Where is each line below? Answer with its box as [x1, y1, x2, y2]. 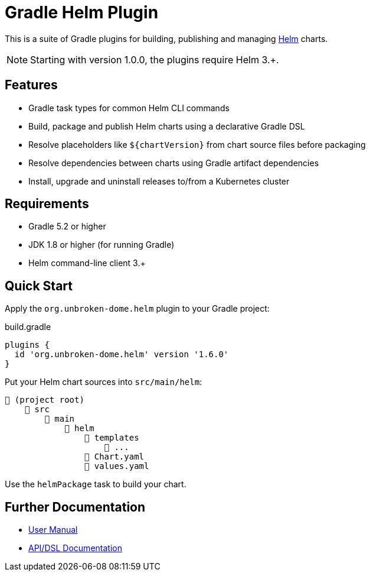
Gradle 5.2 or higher [28, 221, 106, 232]
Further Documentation [5, 499, 146, 514]
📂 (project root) [5, 395, 84, 405]
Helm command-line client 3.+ [28, 258, 146, 268]
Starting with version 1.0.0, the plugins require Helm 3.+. [30, 53, 279, 66]
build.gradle [5, 322, 51, 332]
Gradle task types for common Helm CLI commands [28, 102, 230, 113]
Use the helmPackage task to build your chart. [5, 479, 186, 490]
